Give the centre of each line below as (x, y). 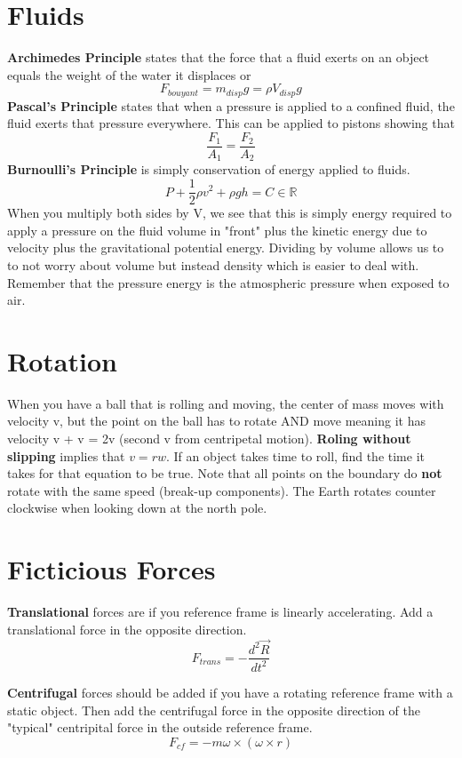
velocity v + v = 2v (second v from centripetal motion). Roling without (209, 438)
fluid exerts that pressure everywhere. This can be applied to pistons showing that (231, 123)
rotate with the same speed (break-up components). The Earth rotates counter (222, 490)
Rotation (62, 360)
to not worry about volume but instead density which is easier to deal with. (213, 264)
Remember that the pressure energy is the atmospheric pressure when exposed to (228, 282)
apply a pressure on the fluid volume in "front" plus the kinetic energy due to (217, 230)
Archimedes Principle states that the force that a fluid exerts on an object (219, 57)
